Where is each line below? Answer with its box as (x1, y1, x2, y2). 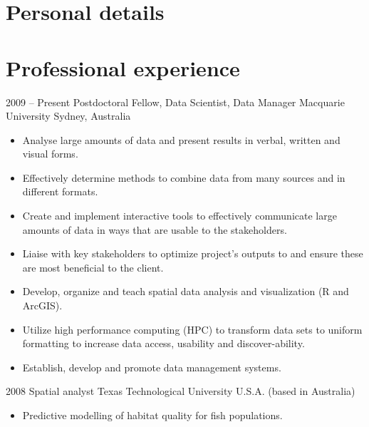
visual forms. (22, 146, 78, 161)
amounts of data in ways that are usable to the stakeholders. (22, 222, 287, 237)
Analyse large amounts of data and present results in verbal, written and (22, 132, 341, 147)
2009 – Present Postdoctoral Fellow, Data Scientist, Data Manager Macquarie (6, 94, 345, 109)
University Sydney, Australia (6, 108, 131, 123)
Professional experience (6, 53, 240, 82)
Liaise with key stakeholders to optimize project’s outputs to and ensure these (22, 246, 363, 261)
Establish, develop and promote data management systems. (22, 359, 281, 374)
